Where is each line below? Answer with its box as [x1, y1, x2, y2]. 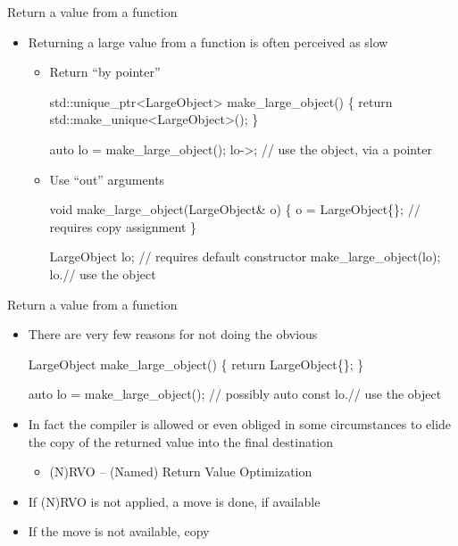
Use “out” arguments [49, 170, 165, 188]
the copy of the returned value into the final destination [28, 432, 334, 451]
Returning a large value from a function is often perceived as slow [28, 32, 388, 51]
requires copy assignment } [49, 217, 196, 236]
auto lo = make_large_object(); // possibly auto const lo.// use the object [28, 385, 442, 403]
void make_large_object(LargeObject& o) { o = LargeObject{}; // [49, 200, 421, 219]
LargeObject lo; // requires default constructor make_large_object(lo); [49, 247, 441, 266]
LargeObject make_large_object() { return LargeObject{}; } [28, 354, 364, 373]
